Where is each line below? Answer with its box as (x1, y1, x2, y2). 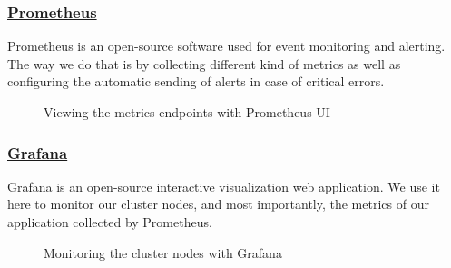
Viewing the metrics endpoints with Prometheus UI (44, 103, 330, 121)
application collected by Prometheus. (7, 213, 212, 231)
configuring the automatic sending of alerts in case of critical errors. (7, 72, 385, 91)
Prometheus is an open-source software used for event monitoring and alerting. (7, 36, 446, 55)
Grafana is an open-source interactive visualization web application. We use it (7, 176, 440, 195)
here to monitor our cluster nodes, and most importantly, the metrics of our (7, 194, 429, 213)
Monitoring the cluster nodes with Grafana (44, 243, 282, 262)
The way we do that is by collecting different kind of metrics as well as (7, 54, 401, 73)
